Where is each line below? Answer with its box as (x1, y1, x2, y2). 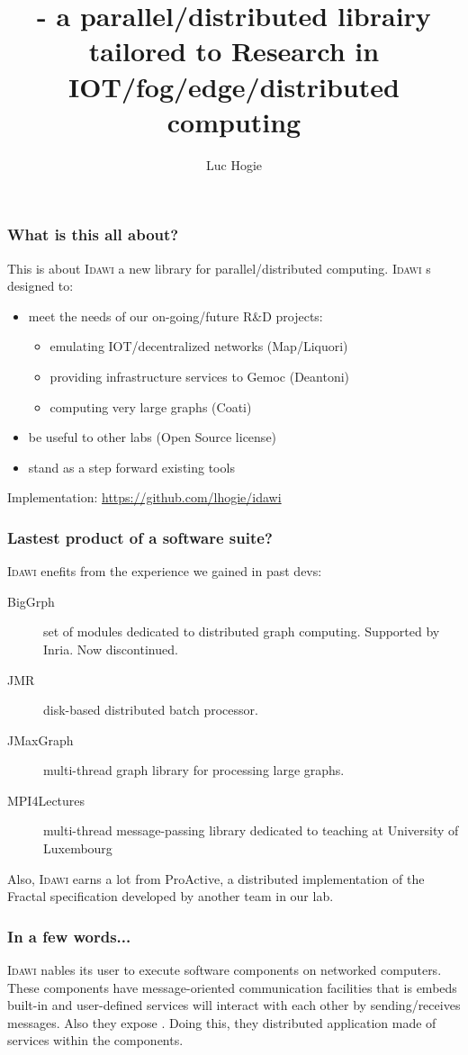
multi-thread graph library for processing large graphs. (43, 761, 345, 780)
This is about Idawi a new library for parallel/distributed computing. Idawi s (7, 258, 431, 277)
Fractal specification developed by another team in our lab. (7, 887, 334, 906)
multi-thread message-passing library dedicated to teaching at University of (43, 821, 459, 840)
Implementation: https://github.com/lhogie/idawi (7, 488, 282, 507)
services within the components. (7, 1031, 184, 1050)
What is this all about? (7, 223, 179, 246)
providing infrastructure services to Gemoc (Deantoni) (49, 366, 350, 385)
